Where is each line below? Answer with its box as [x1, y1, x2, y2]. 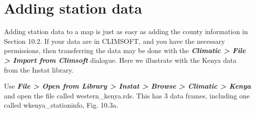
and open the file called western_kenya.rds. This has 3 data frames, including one [4, 90, 250, 100]
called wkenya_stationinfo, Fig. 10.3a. [4, 100, 118, 110]
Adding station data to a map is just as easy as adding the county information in [4, 26, 248, 37]
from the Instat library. [4, 64, 74, 75]
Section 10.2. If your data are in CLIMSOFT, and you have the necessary [4, 36, 225, 46]
